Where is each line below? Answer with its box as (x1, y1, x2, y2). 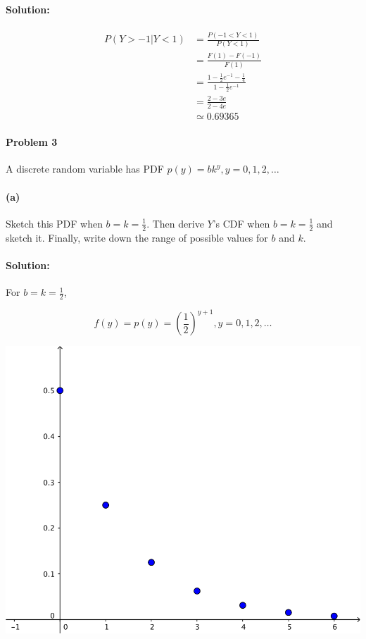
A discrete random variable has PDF (6, 161, 164, 176)
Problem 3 (6, 135, 58, 149)
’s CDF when (213, 216, 270, 230)
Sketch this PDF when (6, 216, 103, 230)
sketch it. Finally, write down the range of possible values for (6, 230, 268, 244)
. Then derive (146, 216, 204, 230)
